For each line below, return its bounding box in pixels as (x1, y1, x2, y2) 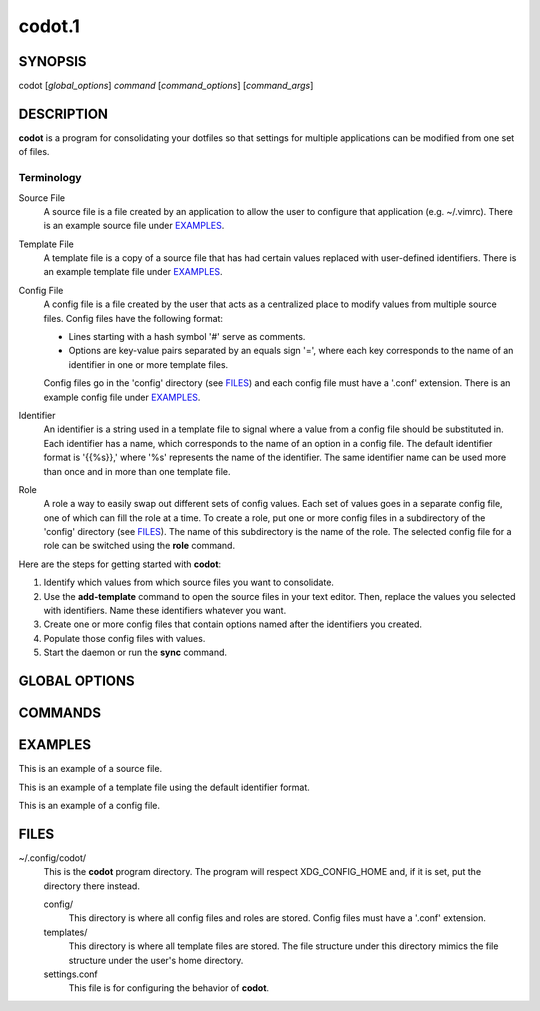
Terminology (18, 171, 82, 185)
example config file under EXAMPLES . (43, 391, 201, 403)
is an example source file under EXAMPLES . (43, 220, 225, 232)
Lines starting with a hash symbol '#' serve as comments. (68, 331, 306, 343)
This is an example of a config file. (18, 799, 160, 811)
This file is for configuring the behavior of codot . (68, 982, 270, 994)
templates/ (43, 926, 88, 938)
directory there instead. (43, 880, 140, 892)
